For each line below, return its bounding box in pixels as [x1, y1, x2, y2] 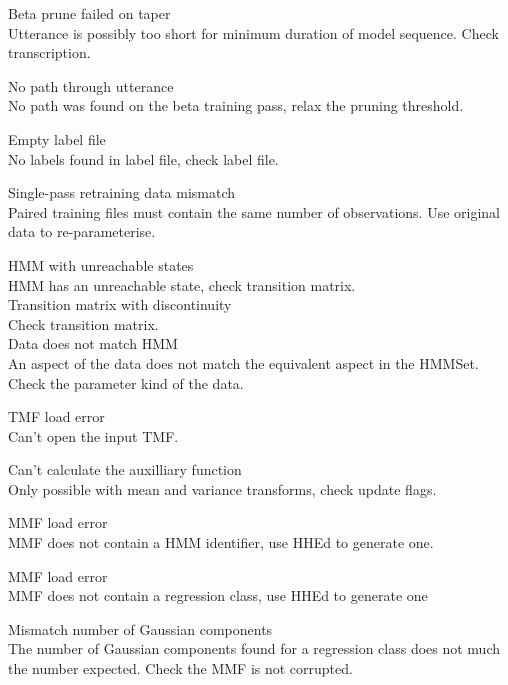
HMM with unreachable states [8, 254, 194, 275]
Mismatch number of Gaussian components [8, 618, 273, 639]
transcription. [8, 42, 91, 63]
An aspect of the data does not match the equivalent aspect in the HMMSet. [8, 352, 479, 373]
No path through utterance [8, 75, 174, 96]
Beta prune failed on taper [8, 3, 171, 23]
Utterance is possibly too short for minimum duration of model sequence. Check [8, 22, 499, 43]
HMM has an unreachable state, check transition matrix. [8, 274, 356, 295]
